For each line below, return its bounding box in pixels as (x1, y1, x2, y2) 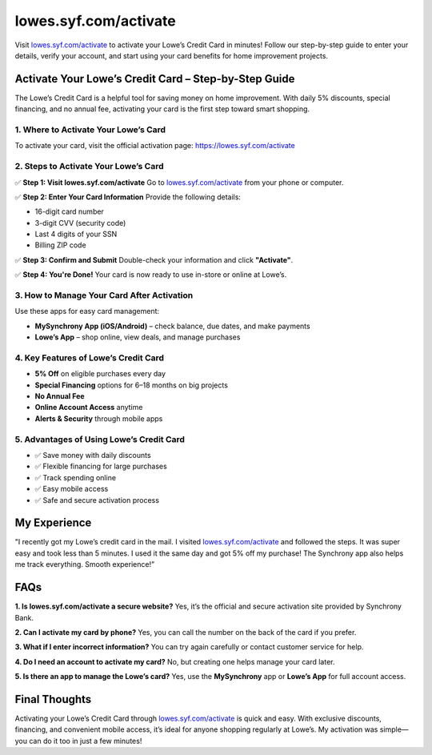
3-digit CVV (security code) (34, 218, 126, 227)
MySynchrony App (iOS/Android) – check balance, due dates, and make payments (34, 321, 311, 331)
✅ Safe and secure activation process (34, 495, 160, 504)
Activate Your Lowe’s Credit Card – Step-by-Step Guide (14, 72, 295, 86)
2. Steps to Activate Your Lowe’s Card (14, 161, 164, 172)
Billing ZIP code (34, 240, 87, 250)
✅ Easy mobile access (34, 484, 109, 494)
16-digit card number (34, 207, 104, 216)
